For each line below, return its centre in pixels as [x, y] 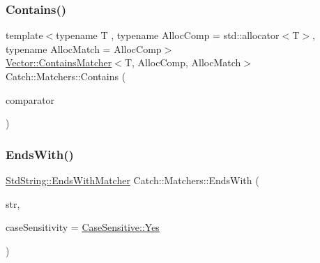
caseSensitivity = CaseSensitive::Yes [83, 227]
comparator [30, 99]
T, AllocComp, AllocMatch [183, 62]
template [24, 35]
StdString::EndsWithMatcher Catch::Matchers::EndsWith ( [132, 180]
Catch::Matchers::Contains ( [66, 76]
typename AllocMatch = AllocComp [84, 48]
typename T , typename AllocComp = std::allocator [168, 35]
